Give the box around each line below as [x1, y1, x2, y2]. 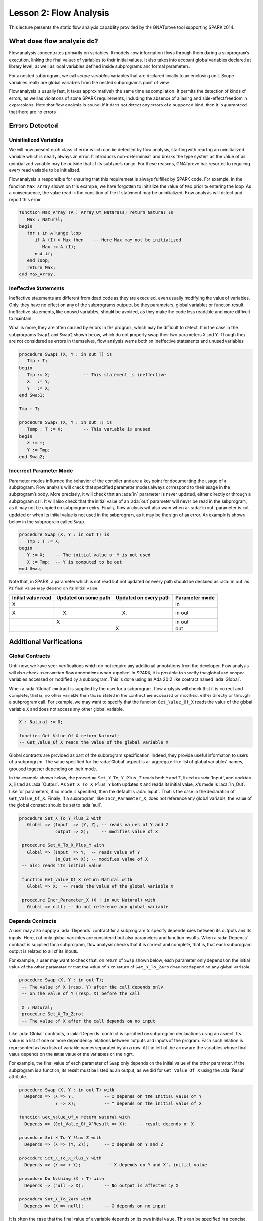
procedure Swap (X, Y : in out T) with [19, 1087, 114, 1093]
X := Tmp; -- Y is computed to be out [27, 559, 122, 565]
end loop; [27, 258, 51, 263]
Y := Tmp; [27, 447, 51, 453]
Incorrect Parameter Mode [9, 467, 73, 474]
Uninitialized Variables [9, 137, 64, 144]
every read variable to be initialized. [9, 167, 81, 173]
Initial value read [12, 594, 51, 601]
